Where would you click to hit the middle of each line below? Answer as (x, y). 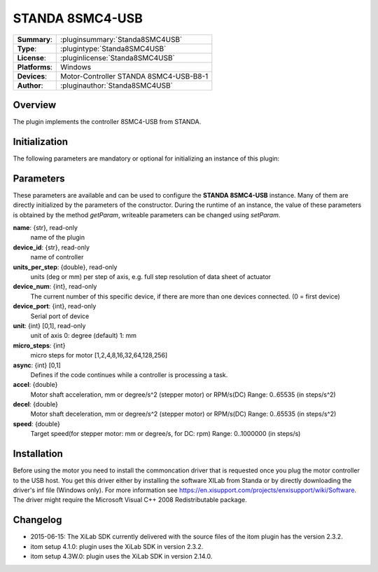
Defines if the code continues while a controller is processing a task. (129, 374)
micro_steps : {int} (39, 345)
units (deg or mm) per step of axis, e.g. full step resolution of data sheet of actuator (151, 277)
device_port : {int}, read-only (55, 306)
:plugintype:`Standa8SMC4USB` (113, 48)
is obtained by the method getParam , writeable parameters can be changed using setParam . (147, 214)
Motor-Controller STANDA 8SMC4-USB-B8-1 (134, 76)
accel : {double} (35, 385)
